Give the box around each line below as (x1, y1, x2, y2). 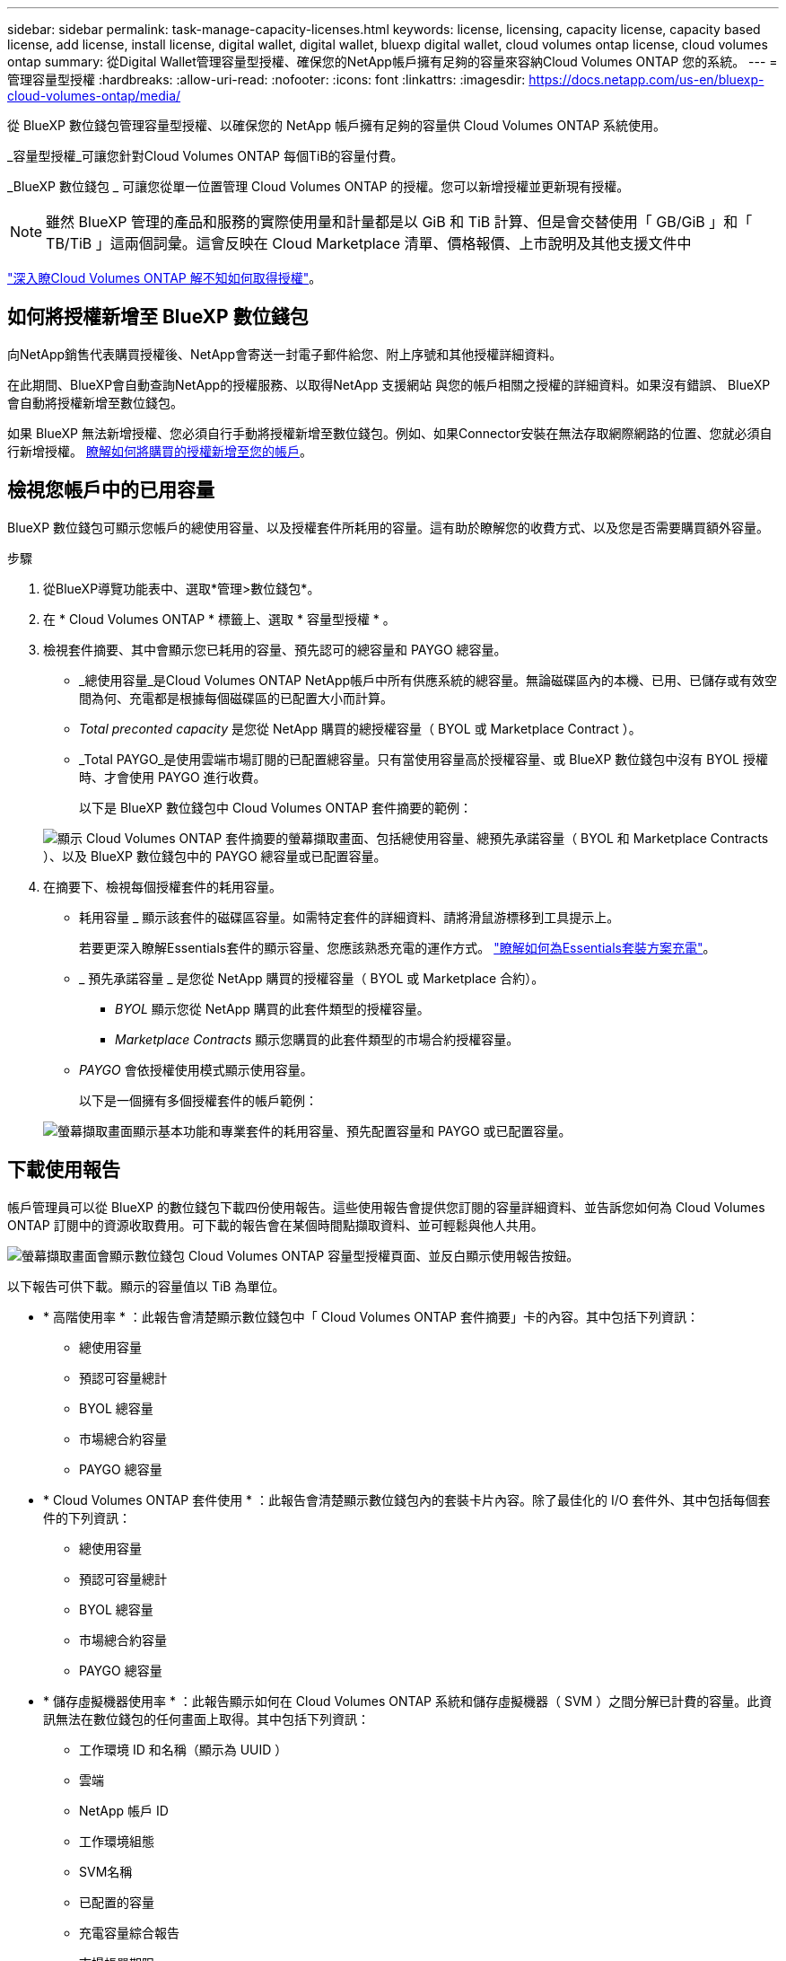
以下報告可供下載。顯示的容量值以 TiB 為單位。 (7, 1278, 285, 1294)
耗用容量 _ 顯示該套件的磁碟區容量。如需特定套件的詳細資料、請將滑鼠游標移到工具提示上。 (79, 909, 620, 925)
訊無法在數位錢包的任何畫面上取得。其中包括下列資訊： (43, 1710, 370, 1727)
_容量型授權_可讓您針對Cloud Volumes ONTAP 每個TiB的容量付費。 (7, 148, 404, 163)
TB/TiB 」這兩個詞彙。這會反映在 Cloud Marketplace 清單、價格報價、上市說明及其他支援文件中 (46, 234, 692, 252)
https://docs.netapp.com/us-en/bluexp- (528, 72, 764, 87)
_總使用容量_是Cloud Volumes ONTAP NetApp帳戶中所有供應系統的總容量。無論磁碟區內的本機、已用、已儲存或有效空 (79, 672, 778, 688)
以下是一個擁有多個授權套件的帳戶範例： (79, 1092, 318, 1108)
